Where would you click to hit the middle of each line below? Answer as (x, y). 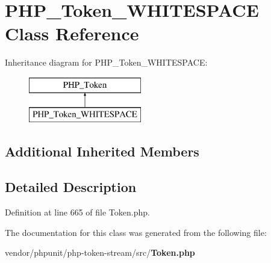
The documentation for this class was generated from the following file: (136, 232)
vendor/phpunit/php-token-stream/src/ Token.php (100, 252)
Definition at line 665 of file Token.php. (77, 212)
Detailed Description (71, 187)
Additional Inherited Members (102, 151)
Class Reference (72, 33)
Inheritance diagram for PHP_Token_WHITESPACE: (106, 62)
